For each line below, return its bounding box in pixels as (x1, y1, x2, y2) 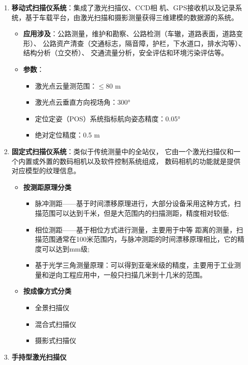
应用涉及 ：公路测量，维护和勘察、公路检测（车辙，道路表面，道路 (23, 28, 236, 39)
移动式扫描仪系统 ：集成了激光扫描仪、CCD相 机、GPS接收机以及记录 (11, 2, 235, 12)
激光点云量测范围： (35, 80, 97, 91)
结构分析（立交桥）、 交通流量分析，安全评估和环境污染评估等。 (23, 47, 228, 58)
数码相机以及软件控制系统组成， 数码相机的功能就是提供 (59, 156, 241, 166)
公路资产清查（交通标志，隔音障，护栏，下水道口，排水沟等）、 (43, 38, 246, 48)
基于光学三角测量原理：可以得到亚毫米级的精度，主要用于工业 (35, 260, 234, 270)
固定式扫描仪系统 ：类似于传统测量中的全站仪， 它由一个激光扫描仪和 (11, 146, 234, 156)
